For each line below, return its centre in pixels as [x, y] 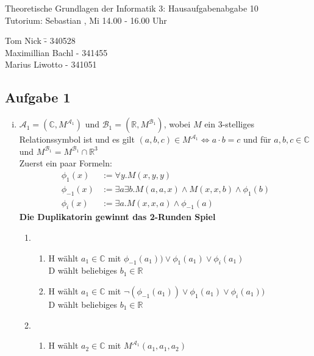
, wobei [177, 124]
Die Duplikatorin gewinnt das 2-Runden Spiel [117, 217]
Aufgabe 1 [38, 97]
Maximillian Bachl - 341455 [56, 52]
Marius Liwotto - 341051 [51, 64]
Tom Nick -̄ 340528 [40, 41]
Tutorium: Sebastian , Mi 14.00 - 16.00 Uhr [86, 20]
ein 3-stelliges [229, 124]
